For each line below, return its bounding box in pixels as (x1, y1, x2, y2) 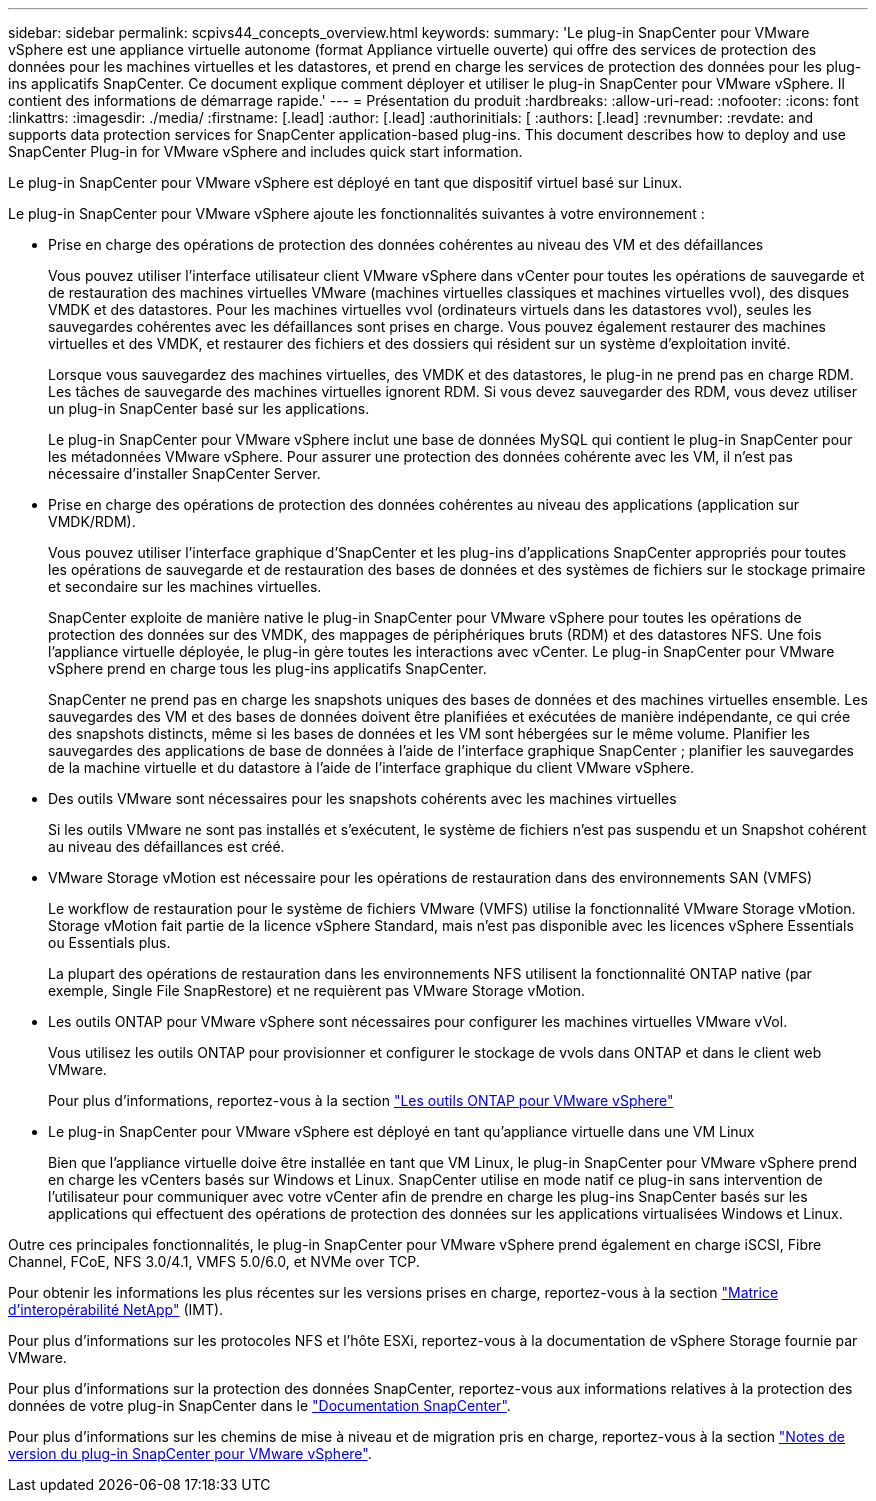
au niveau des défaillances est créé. (48, 838, 285, 855)
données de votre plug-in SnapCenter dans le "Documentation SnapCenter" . (8, 1397, 511, 1414)
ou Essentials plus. (48, 934, 171, 951)
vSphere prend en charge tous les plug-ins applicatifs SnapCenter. (48, 660, 487, 677)
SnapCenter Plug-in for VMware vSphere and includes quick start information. (8, 143, 523, 160)
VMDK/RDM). (48, 513, 136, 530)
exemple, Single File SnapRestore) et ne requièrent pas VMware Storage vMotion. (48, 982, 586, 999)
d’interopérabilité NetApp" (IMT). (8, 1301, 224, 1318)
